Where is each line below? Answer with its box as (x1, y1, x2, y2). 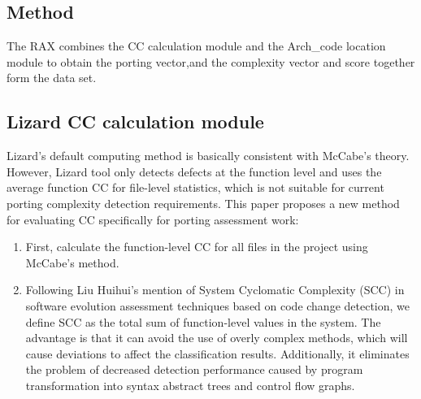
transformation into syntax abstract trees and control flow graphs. (25, 376, 355, 393)
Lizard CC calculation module (7, 109, 264, 134)
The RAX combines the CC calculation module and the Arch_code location (7, 37, 386, 54)
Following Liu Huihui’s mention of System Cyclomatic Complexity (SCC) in (25, 281, 405, 298)
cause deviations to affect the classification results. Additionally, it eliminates (25, 345, 410, 362)
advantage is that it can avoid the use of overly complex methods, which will (25, 329, 408, 346)
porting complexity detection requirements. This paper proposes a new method (7, 194, 400, 211)
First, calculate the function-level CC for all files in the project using (25, 238, 368, 255)
